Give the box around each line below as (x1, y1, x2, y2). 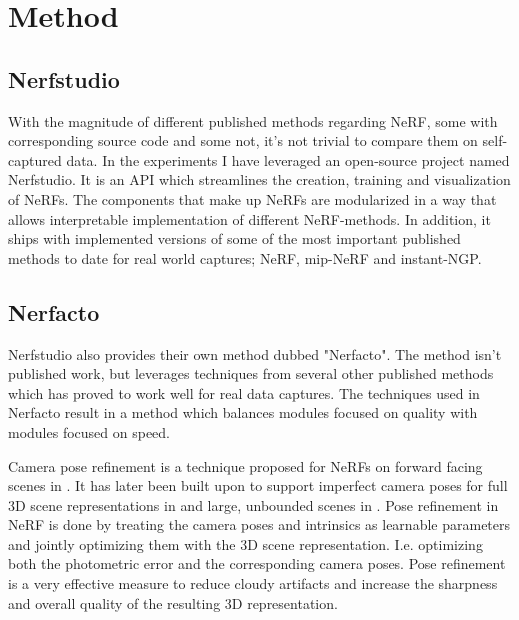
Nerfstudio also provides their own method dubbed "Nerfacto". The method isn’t (8, 343, 502, 364)
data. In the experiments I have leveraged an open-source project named (66, 149, 510, 170)
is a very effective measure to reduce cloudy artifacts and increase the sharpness (8, 573, 498, 594)
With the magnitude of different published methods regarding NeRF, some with (8, 110, 498, 131)
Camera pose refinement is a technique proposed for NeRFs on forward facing (8, 455, 483, 476)
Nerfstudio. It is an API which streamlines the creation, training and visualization (8, 169, 511, 190)
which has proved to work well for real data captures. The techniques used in (8, 382, 480, 403)
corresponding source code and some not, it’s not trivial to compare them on (8, 130, 478, 151)
